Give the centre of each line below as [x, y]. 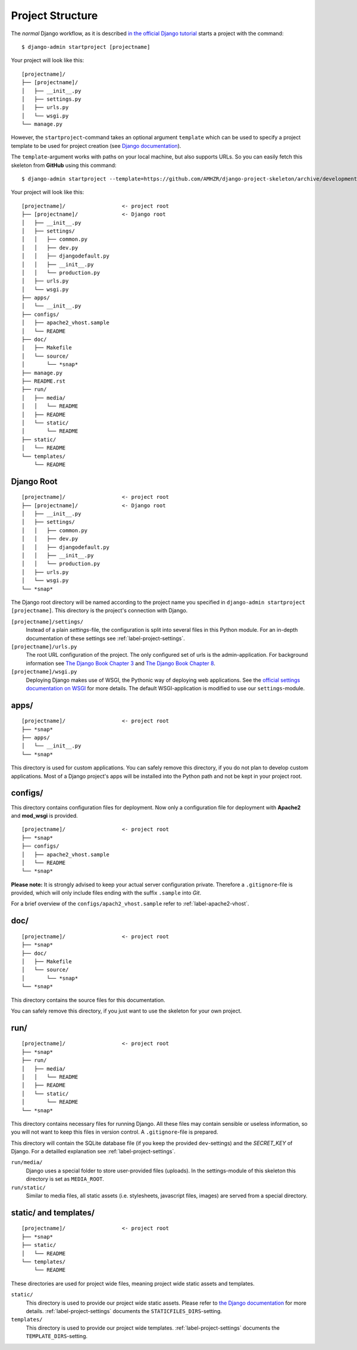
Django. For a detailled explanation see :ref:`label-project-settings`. [93, 1152]
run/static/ [28, 1187]
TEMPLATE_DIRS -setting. [57, 1336]
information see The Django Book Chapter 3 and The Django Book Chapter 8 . [120, 663]
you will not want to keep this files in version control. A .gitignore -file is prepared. [115, 1132]
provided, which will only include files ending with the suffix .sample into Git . [106, 893]
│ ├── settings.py [51, 99]
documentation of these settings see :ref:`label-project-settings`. [105, 638]
